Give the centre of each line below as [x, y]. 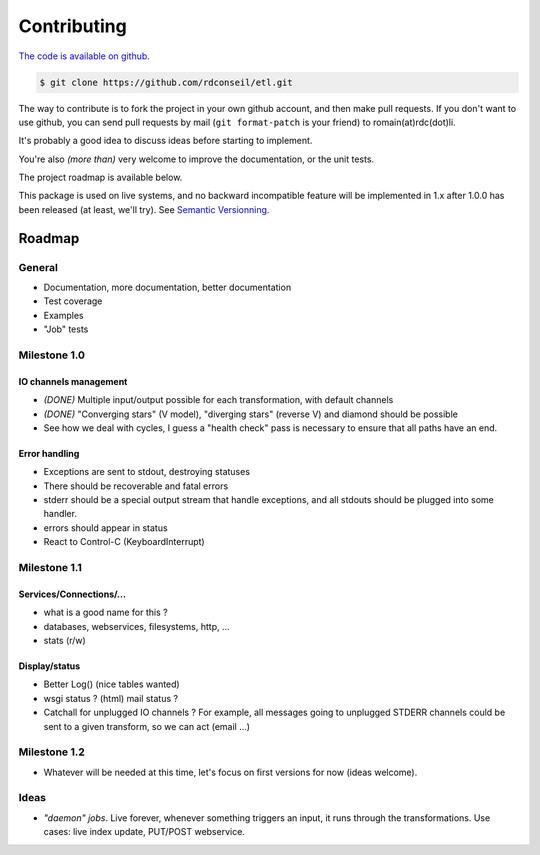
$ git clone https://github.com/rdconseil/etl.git [166, 82]
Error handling [49, 453]
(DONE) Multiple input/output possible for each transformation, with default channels [218, 400]
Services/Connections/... [72, 594]
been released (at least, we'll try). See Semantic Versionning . [144, 209]
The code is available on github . [84, 56]
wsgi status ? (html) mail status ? [111, 698]
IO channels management [73, 381]
